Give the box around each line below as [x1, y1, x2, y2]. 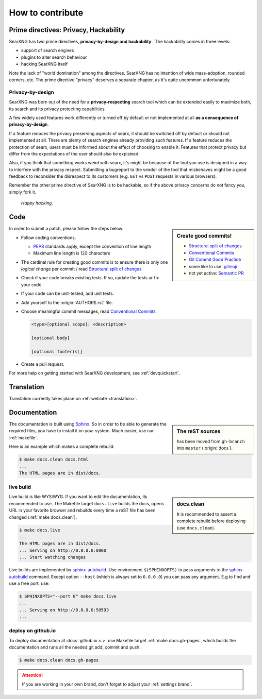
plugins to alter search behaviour [21, 54, 87, 60]
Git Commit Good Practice [189, 256, 241, 262]
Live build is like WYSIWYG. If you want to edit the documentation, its [9, 494, 147, 500]
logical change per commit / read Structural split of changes [21, 266, 142, 272]
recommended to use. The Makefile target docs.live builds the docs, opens [9, 500, 164, 506]
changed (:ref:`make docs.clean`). [9, 514, 77, 520]
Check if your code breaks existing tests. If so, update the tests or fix [21, 275, 159, 281]
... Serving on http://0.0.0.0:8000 [19, 547, 107, 553]
